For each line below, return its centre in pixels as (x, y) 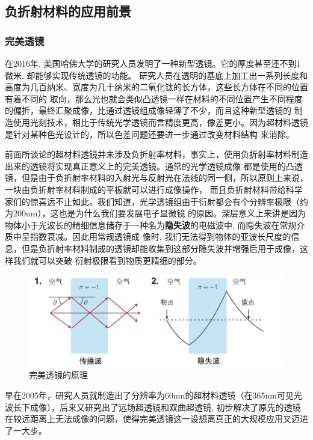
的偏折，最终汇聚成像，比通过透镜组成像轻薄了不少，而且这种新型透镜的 (148, 110)
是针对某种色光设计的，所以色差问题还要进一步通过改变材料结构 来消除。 (150, 134)
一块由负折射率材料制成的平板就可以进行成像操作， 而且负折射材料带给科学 (154, 189)
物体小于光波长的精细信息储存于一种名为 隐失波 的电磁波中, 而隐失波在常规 (151, 225)
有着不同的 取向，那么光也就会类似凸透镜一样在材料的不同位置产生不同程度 (154, 98)
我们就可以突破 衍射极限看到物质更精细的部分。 (107, 260)
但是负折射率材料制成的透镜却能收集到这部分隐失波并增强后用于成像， (160, 248)
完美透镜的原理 (58, 375)
